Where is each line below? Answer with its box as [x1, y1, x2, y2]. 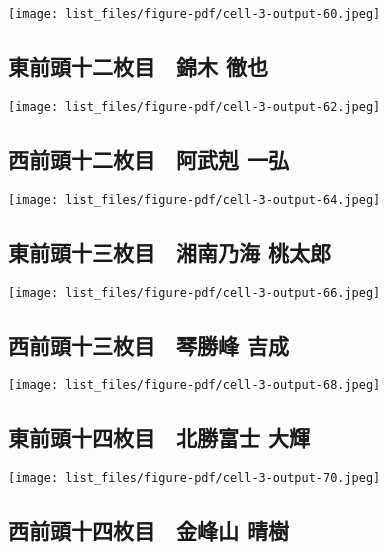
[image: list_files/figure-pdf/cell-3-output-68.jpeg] [8, 378, 381, 393]
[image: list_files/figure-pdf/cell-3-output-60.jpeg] [8, 7, 381, 21]
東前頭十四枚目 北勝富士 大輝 [8, 422, 311, 453]
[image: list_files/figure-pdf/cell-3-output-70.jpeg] [8, 471, 381, 486]
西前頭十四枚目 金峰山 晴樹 [8, 515, 290, 546]
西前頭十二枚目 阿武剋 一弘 [8, 143, 290, 174]
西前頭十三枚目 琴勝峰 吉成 [8, 329, 290, 360]
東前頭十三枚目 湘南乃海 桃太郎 [8, 236, 332, 267]
